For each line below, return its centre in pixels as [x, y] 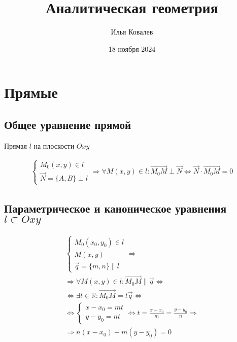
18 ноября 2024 [132, 48]
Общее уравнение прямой [68, 124]
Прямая [15, 145]
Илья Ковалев [132, 32]
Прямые [31, 92]
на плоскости [54, 145]
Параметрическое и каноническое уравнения [115, 208]
